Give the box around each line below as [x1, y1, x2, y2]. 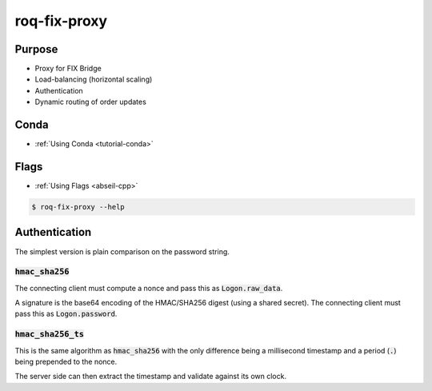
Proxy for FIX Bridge [34, 64, 102, 74]
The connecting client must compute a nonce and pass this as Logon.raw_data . [14, 283, 283, 293]
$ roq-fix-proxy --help [31, 202, 126, 212]
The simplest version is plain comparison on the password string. [14, 246, 230, 256]
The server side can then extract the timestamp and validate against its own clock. [14, 372, 287, 381]
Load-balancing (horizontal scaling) [34, 74, 153, 84]
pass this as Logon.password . [14, 309, 118, 319]
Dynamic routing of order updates [34, 97, 147, 107]
